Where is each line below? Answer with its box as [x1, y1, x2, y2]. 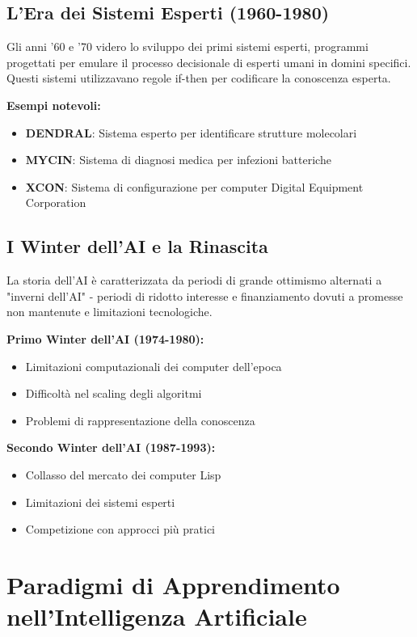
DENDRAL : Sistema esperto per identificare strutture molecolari [25, 124, 357, 141]
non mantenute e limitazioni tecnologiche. [6, 303, 213, 320]
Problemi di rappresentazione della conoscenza [25, 411, 255, 428]
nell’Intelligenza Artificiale [6, 600, 307, 633]
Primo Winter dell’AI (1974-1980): [6, 330, 204, 347]
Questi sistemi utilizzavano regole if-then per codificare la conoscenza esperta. [6, 70, 391, 86]
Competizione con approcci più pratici [25, 521, 216, 538]
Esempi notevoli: [6, 96, 101, 113]
